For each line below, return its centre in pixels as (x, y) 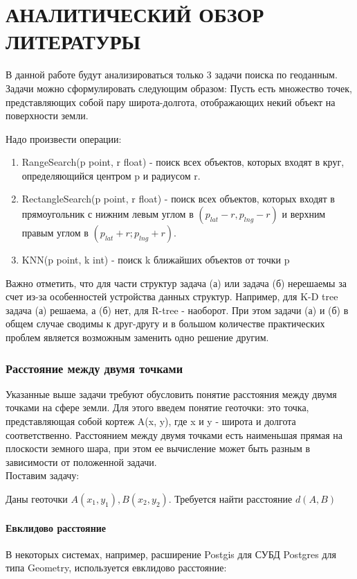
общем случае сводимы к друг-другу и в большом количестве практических (165, 323)
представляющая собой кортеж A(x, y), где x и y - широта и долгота (151, 421)
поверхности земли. (47, 115)
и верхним (304, 214)
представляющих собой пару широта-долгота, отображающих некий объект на (171, 102)
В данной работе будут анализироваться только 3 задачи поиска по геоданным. (172, 75)
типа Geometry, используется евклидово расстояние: (116, 568)
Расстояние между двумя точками (94, 368)
